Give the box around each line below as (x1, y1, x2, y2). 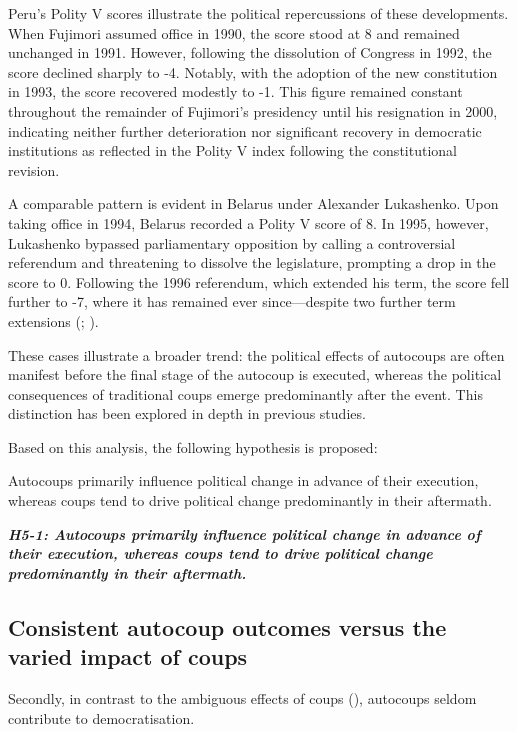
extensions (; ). (8, 310, 99, 331)
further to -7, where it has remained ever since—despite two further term (8, 291, 456, 312)
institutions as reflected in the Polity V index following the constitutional (8, 140, 457, 161)
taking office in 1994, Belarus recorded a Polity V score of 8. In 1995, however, (8, 212, 489, 233)
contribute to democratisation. (8, 707, 195, 728)
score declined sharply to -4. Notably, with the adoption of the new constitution (8, 61, 498, 82)
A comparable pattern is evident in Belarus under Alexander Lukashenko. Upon (8, 193, 499, 214)
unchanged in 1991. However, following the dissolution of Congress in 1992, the (8, 42, 492, 63)
